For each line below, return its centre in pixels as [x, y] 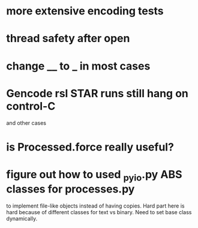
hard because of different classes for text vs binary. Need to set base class [99, 212]
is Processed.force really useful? [90, 147]
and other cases [26, 123]
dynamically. [22, 219]
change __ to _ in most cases [78, 66]
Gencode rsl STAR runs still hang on [97, 93]
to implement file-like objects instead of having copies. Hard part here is [95, 206]
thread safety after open [68, 39]
